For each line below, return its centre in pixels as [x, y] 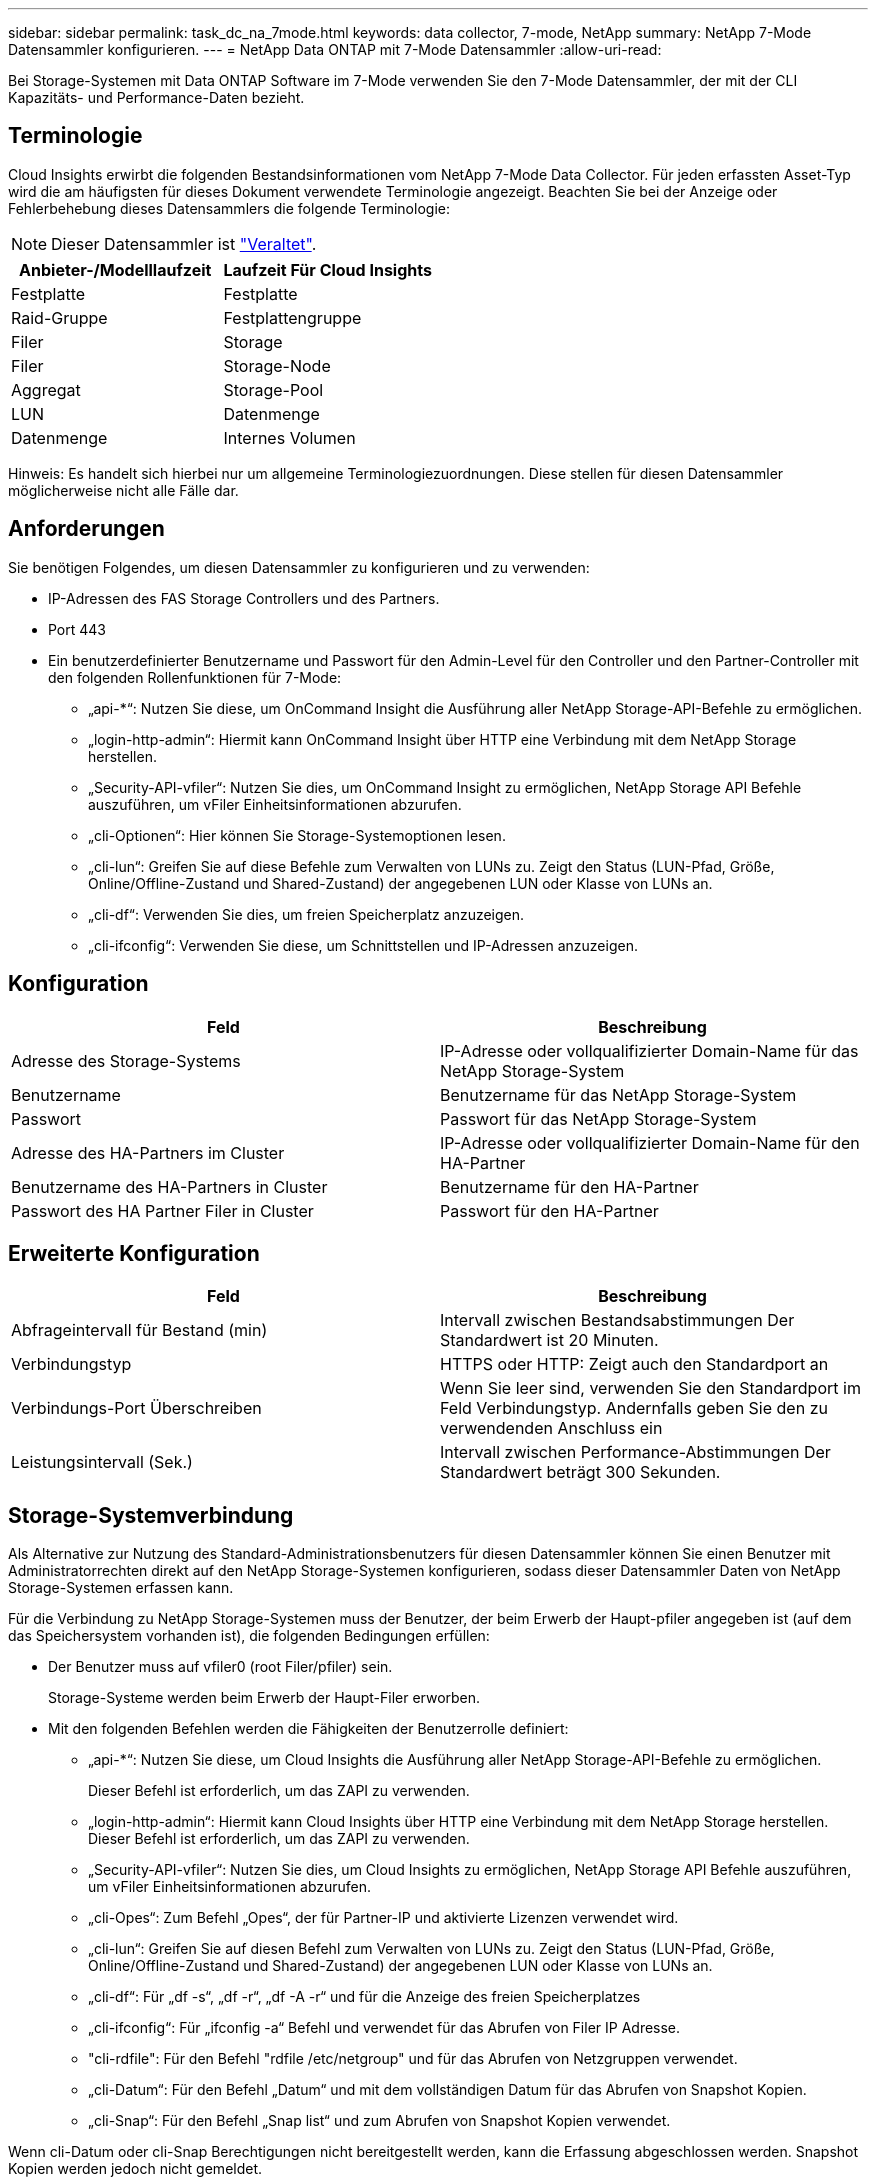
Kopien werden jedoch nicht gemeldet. [135, 2169]
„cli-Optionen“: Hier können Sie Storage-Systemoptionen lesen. [297, 835]
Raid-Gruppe [59, 317]
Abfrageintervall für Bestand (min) [139, 1330]
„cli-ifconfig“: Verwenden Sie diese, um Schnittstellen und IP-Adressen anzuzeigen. [363, 945]
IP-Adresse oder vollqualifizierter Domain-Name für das [649, 1050]
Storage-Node [277, 365]
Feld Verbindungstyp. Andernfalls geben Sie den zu [634, 1408]
